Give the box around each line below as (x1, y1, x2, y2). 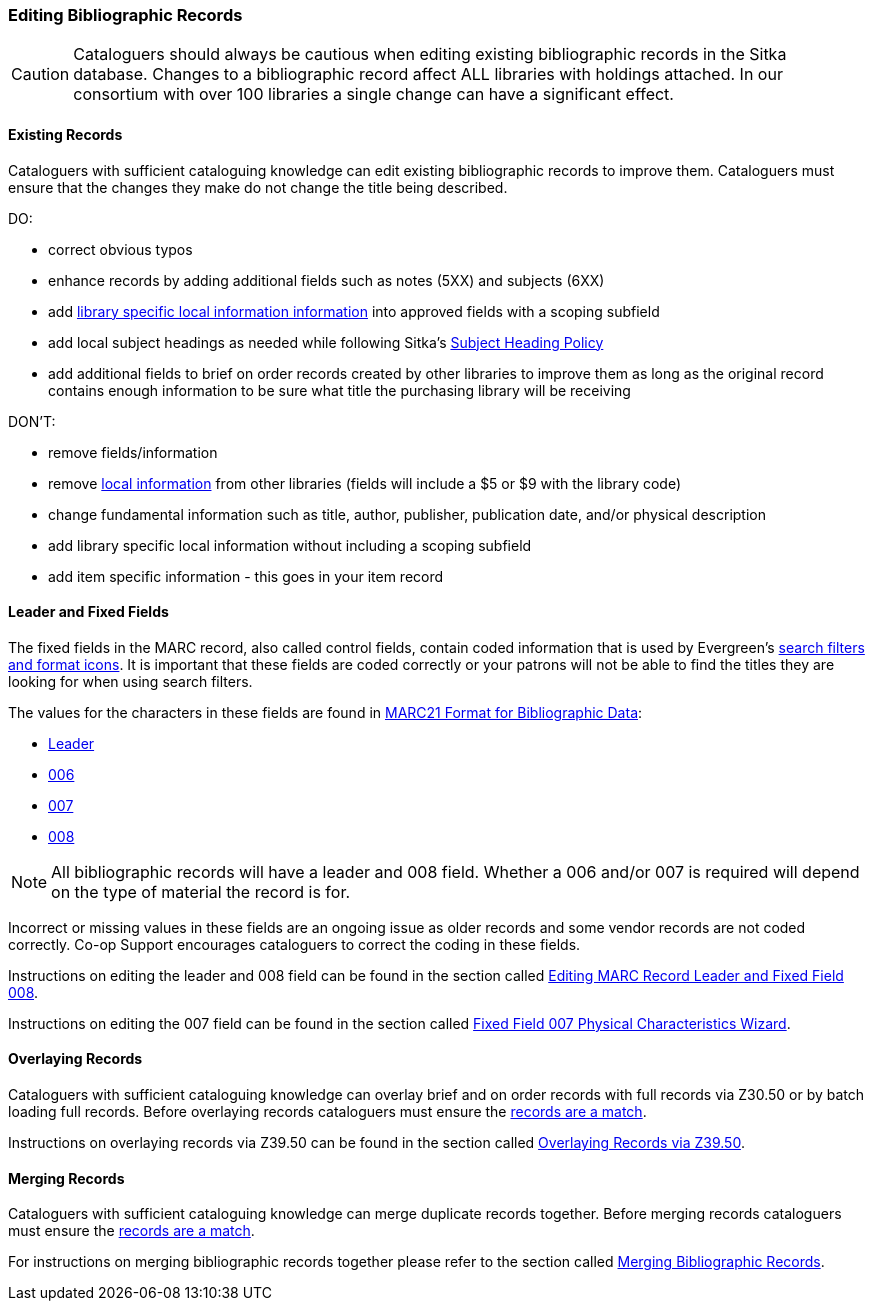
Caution (11, 64, 70, 85)
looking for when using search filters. (8, 672, 253, 690)
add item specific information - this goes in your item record (48, 567, 444, 585)
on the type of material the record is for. (51, 881, 351, 902)
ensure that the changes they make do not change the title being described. (8, 178, 508, 196)
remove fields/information (48, 443, 218, 461)
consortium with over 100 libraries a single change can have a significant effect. (73, 84, 674, 105)
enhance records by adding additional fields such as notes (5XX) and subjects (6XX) (48, 271, 605, 289)
